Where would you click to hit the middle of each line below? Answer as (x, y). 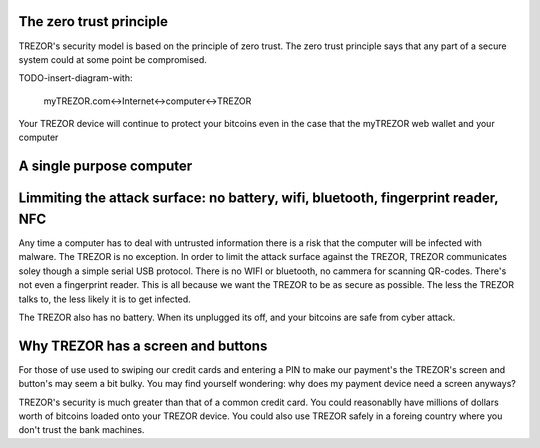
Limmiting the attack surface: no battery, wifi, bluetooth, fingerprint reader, (258, 198)
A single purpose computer (105, 166)
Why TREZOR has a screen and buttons (143, 345)
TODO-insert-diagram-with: (76, 78)
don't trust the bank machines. (81, 430)
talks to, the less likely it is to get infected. (104, 299)
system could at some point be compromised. (112, 59)
